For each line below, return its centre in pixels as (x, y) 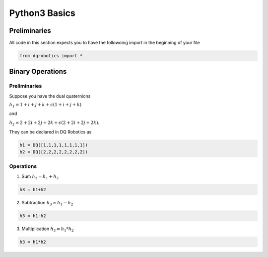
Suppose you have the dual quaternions (50, 96)
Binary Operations (38, 71)
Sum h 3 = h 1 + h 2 (40, 177)
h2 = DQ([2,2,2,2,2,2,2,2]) (54, 152)
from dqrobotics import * (51, 56)
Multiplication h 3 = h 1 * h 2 (48, 229)
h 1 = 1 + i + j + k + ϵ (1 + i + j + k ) (45, 105)
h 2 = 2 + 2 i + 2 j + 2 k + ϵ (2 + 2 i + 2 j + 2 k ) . (54, 123)
